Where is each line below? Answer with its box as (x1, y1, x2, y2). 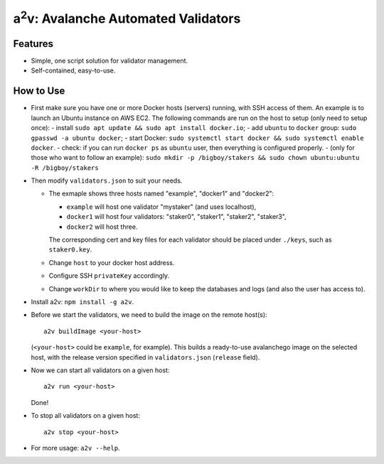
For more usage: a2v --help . (31, 443, 120, 452)
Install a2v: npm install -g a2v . (31, 298, 134, 306)
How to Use (13, 85, 65, 97)
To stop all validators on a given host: (31, 411, 140, 420)
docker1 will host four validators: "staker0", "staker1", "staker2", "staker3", (66, 212, 287, 221)
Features (13, 38, 53, 50)
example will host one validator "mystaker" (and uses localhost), (66, 203, 257, 211)
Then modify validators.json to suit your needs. (31, 176, 183, 185)
